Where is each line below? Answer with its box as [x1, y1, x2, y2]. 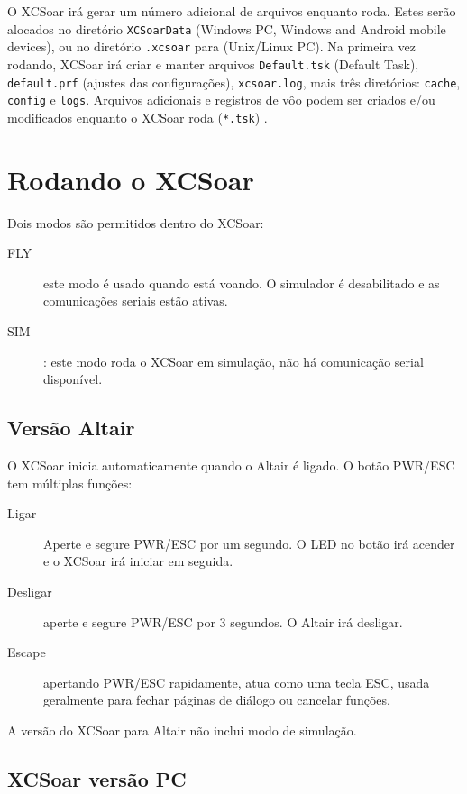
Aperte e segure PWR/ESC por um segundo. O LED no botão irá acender [43, 534, 455, 552]
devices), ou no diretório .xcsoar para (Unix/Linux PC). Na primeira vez [7, 37, 416, 56]
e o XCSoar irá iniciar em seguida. [43, 552, 233, 570]
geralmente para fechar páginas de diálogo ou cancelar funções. [43, 690, 390, 709]
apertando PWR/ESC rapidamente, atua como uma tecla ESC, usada [43, 672, 430, 691]
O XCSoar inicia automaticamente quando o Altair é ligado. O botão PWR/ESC [7, 456, 455, 475]
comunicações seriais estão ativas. [43, 291, 228, 310]
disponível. [43, 370, 103, 388]
